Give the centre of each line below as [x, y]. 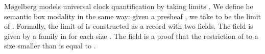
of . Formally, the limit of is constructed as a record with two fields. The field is [129, 26]
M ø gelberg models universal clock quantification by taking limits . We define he [129, 6]
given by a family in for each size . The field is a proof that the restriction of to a [131, 36]
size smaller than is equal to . [50, 46]
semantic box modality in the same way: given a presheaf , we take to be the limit [133, 16]
